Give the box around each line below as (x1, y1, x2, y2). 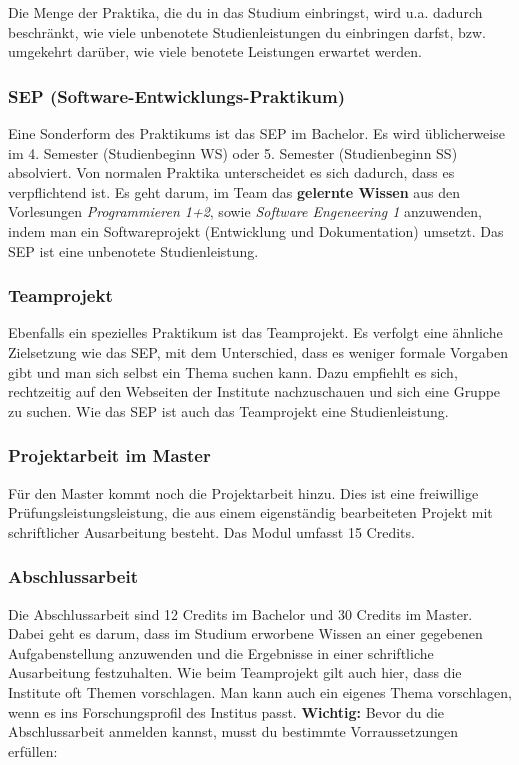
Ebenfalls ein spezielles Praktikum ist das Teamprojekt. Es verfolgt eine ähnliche (8, 322, 503, 343)
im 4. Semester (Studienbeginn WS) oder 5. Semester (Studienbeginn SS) (8, 142, 458, 163)
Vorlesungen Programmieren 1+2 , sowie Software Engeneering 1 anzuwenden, (8, 201, 482, 222)
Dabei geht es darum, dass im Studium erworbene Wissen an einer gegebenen (8, 623, 483, 644)
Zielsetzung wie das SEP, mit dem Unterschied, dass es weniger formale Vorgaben (8, 341, 508, 362)
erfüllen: (8, 740, 58, 761)
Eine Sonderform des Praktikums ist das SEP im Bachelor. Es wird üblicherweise (8, 123, 505, 143)
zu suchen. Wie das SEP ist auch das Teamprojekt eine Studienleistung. (8, 400, 449, 421)
